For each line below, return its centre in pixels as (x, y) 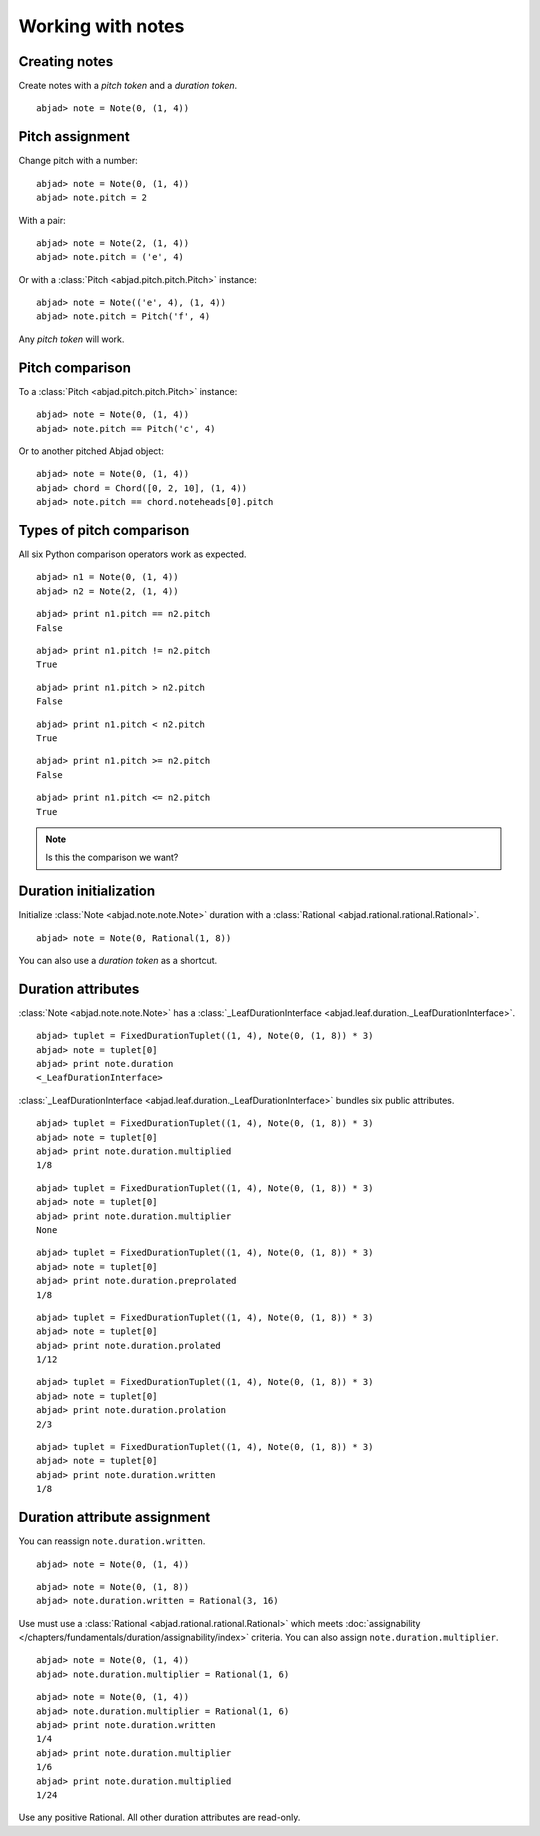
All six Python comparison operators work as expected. (132, 554)
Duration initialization (86, 891)
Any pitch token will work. (71, 339)
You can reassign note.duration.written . (112, 1541)
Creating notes (66, 61)
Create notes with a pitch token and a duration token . (128, 86)
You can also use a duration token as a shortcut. (118, 960)
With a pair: (42, 220)
